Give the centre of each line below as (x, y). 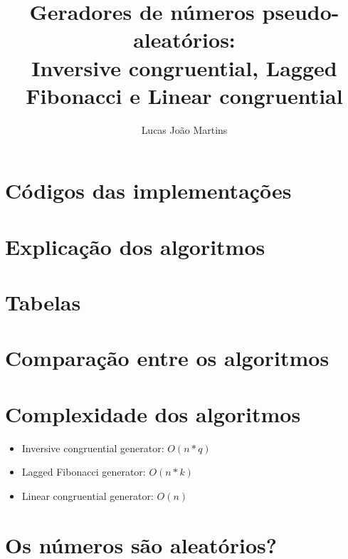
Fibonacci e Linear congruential (184, 95)
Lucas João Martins (184, 129)
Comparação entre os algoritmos (167, 358)
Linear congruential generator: (88, 495)
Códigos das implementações (148, 190)
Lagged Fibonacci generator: (84, 472)
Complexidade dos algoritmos (153, 413)
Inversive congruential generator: (93, 448)
